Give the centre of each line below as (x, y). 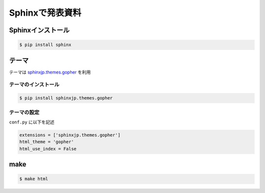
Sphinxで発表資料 (45, 13)
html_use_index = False (48, 149)
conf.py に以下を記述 (32, 122)
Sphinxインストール (39, 30)
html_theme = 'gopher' (47, 142)
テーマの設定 (24, 112)
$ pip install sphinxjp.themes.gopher (66, 98)
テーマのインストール (34, 85)
